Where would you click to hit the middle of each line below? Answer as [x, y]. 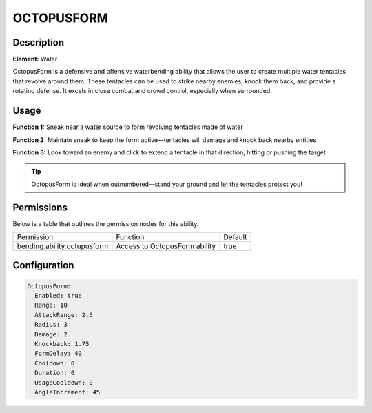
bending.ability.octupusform [63, 246]
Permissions [40, 207]
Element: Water [35, 59]
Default [235, 237]
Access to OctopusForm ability [166, 246]
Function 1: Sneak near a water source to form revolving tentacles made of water [128, 127]
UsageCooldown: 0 [64, 382]
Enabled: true [59, 295]
